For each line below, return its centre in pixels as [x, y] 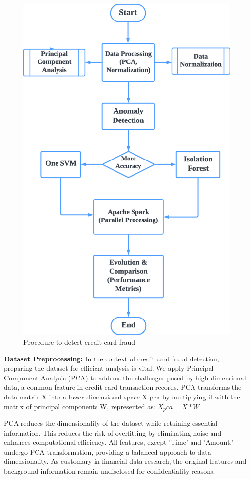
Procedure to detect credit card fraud [79, 342]
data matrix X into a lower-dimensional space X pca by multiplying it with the [122, 397]
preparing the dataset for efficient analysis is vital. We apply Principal [109, 368]
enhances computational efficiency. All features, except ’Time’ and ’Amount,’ [119, 442]
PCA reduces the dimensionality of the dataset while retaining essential [111, 423]
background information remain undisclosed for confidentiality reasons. [110, 471]
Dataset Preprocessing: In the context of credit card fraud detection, [112, 358]
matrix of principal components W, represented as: [80, 406]
